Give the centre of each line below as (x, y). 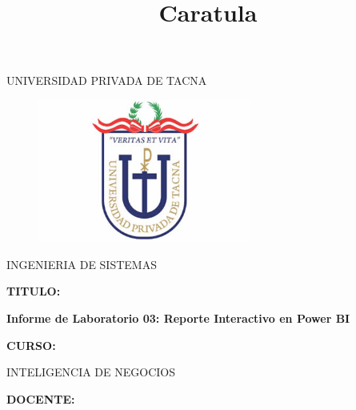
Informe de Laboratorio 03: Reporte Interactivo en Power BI (178, 318)
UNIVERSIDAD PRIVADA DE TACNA (107, 80)
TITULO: (34, 291)
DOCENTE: (41, 398)
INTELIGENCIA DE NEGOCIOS (91, 372)
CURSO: (31, 345)
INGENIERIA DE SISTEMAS (82, 264)
